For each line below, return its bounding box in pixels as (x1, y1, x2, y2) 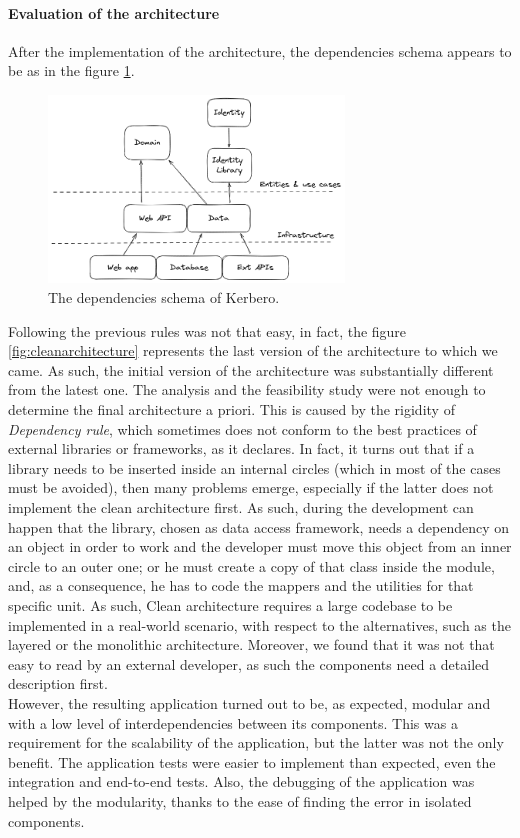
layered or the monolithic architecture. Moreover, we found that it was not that (8, 634, 495, 655)
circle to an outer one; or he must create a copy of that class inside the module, (8, 555, 495, 576)
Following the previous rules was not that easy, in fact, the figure (8, 320, 407, 341)
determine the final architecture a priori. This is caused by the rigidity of (8, 399, 455, 420)
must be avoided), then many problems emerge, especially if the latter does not (8, 477, 494, 498)
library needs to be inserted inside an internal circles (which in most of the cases (8, 457, 501, 478)
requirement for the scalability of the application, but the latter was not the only (8, 732, 504, 753)
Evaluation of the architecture (8, 2, 220, 23)
